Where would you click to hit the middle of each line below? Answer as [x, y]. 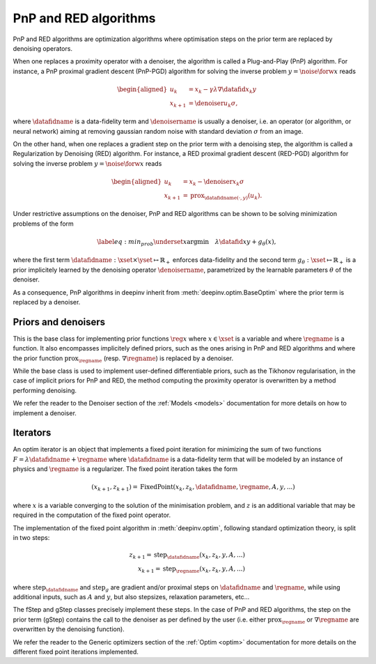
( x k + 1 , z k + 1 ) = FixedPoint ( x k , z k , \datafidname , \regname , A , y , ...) [193, 488]
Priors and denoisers [59, 322]
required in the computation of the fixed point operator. [92, 515]
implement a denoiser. [45, 413]
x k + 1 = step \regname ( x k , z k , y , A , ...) [191, 570]
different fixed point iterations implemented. [76, 652]
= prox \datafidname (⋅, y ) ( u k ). [222, 196]
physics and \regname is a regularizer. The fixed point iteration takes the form [125, 469]
